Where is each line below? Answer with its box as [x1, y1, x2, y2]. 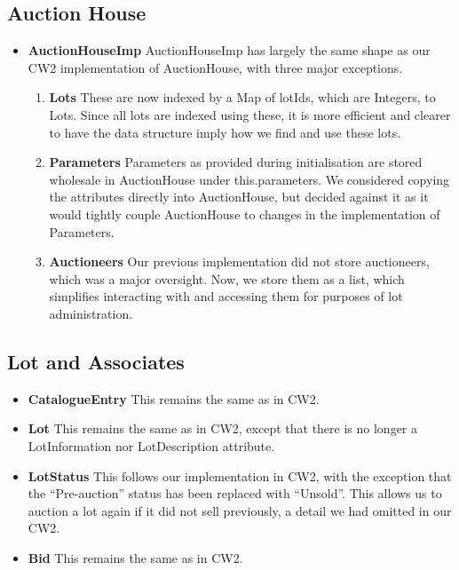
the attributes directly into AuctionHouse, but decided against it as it [49, 187, 429, 206]
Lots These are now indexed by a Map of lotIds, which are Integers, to [49, 88, 436, 107]
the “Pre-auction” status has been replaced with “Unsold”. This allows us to [28, 484, 442, 503]
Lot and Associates [7, 347, 185, 375]
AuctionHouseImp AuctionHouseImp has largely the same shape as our [28, 41, 431, 59]
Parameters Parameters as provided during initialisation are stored [49, 153, 423, 171]
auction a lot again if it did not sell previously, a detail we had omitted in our [28, 501, 452, 519]
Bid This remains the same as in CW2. [28, 548, 243, 566]
